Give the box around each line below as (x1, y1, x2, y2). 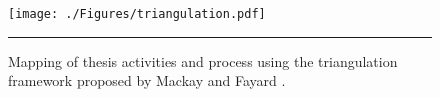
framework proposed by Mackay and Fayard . (8, 70, 286, 91)
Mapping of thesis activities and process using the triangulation (8, 50, 398, 71)
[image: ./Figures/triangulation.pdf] (8, 7, 266, 21)
